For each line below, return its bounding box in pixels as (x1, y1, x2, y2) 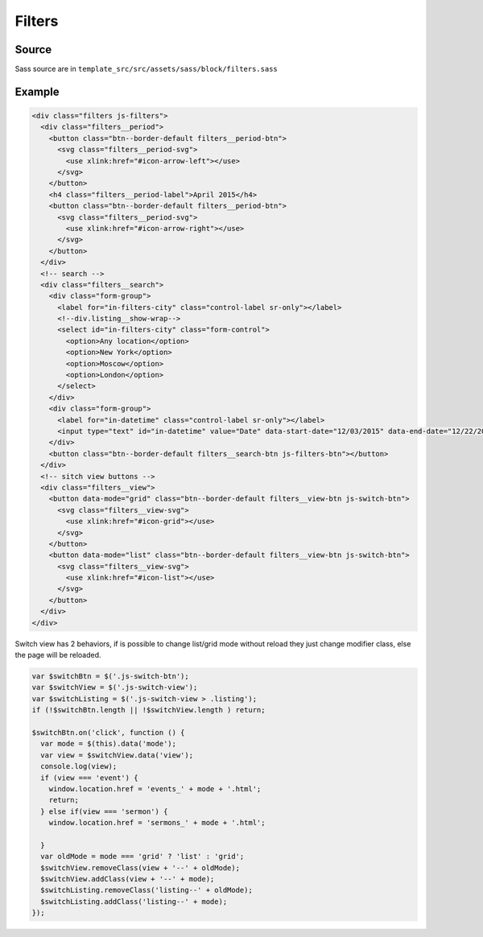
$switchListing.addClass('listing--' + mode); (40, 897, 228, 906)
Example (14, 85, 60, 98)
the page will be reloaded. (14, 650, 101, 660)
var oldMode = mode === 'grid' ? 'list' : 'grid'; (40, 852, 245, 861)
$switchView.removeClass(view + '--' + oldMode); (40, 863, 241, 873)
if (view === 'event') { (40, 773, 138, 782)
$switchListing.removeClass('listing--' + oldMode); (40, 885, 253, 895)
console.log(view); (40, 762, 118, 771)
